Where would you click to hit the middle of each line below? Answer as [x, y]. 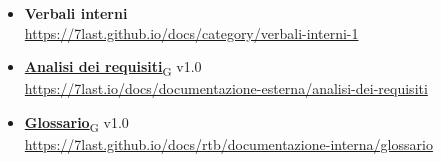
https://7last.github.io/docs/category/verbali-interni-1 [191, 32]
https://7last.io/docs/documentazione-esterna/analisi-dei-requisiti [226, 88]
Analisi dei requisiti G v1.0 [113, 67]
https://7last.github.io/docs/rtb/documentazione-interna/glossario [228, 144]
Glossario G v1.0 [76, 123]
